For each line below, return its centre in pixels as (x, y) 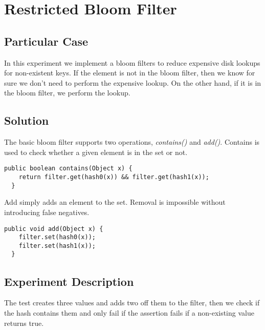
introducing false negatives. (47, 212)
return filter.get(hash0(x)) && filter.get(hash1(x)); (114, 177)
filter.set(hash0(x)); (57, 237)
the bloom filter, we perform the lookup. (67, 93)
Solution (27, 120)
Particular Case (46, 41)
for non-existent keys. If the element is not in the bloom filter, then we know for (130, 73)
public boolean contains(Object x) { (68, 169)
